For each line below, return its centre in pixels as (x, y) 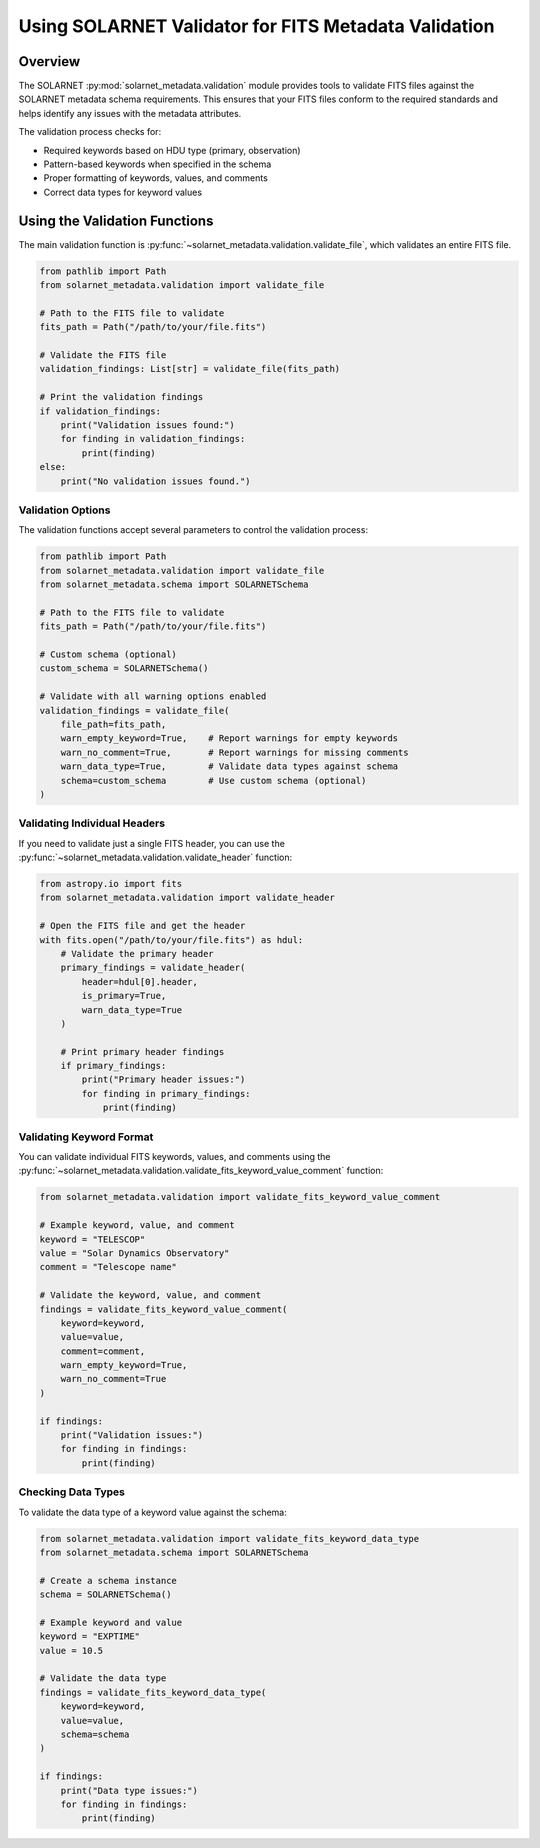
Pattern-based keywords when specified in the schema (157, 164)
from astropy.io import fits (111, 884)
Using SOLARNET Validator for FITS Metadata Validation (256, 26)
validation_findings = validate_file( (134, 710)
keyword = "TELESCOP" (92, 1239)
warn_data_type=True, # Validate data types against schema (229, 766)
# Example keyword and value (111, 1622)
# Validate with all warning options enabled (153, 696)
